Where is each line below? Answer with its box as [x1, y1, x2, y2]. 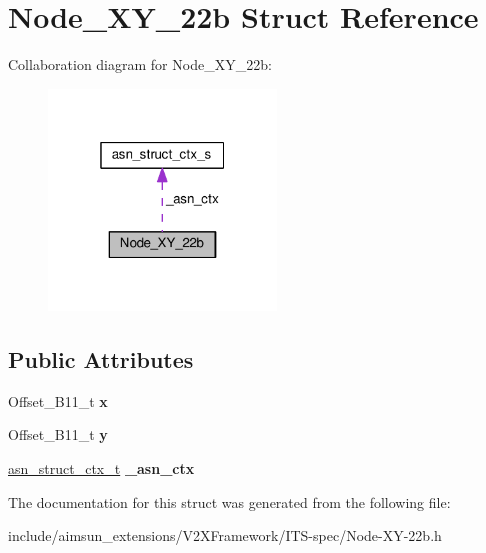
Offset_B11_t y [8, 424, 108, 445]
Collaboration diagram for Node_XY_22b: [8, 54, 272, 75]
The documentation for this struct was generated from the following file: [8, 491, 451, 512]
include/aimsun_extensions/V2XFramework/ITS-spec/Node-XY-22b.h [8, 525, 442, 546]
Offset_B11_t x [8, 390, 108, 411]
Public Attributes [8, 344, 194, 374]
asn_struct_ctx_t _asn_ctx [8, 458, 195, 478]
